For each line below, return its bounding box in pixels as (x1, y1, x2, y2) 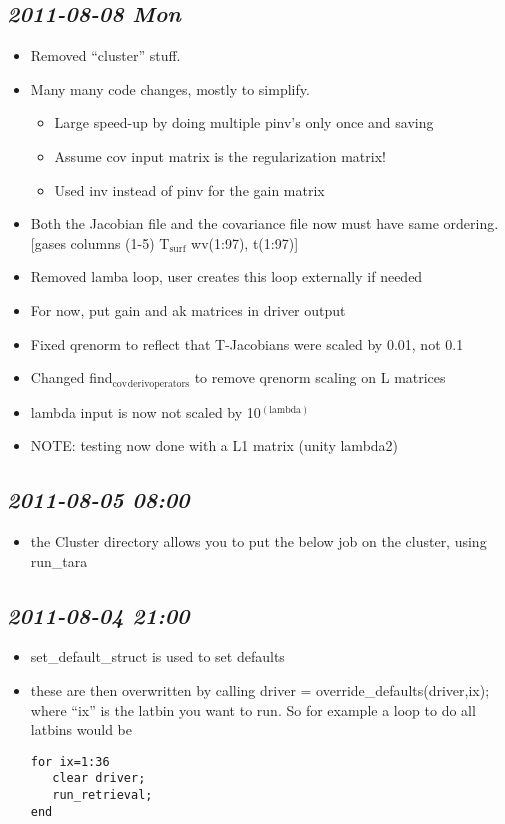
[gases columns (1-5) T (30, 232, 170, 253)
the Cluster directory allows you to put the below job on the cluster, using (30, 530, 487, 551)
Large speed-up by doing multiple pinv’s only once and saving (54, 112, 434, 133)
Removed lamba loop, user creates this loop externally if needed (30, 266, 423, 287)
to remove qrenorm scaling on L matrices (194, 367, 446, 388)
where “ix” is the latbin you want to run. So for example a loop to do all (30, 699, 476, 720)
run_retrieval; (52, 788, 153, 803)
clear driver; (52, 771, 146, 786)
